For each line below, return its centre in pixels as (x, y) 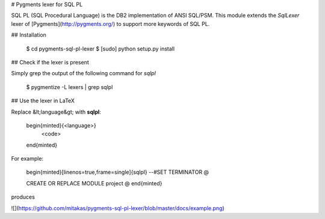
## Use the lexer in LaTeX (43, 101)
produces (23, 197)
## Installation (29, 35)
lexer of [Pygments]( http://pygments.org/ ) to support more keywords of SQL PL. (110, 23)
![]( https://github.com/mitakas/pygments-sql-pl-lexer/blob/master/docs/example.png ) (118, 208)
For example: (27, 159)
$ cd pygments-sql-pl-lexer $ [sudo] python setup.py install (100, 49)
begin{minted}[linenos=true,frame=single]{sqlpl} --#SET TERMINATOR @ (118, 172)
